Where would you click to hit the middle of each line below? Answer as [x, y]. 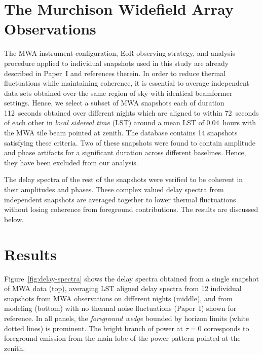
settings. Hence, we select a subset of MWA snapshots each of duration [114, 103]
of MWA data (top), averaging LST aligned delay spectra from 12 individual [123, 288]
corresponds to [227, 328]
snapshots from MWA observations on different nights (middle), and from [118, 298]
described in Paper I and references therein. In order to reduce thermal [115, 73]
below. [14, 219]
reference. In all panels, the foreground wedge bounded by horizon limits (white [127, 318]
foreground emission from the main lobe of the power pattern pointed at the [122, 338]
